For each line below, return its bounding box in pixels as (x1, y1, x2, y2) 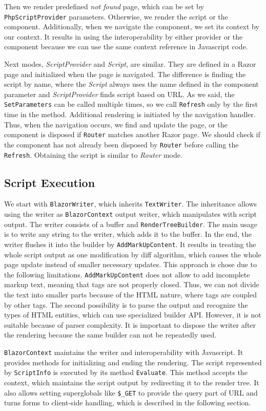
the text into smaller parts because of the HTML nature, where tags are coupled (4, 289, 257, 300)
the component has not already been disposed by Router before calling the (4, 139, 239, 150)
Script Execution (4, 174, 95, 190)
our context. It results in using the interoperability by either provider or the (4, 31, 243, 42)
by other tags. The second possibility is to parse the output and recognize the (4, 299, 248, 310)
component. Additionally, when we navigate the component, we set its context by (4, 21, 259, 32)
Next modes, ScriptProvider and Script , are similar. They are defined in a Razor (4, 59, 256, 69)
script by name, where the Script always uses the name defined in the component (4, 79, 259, 89)
